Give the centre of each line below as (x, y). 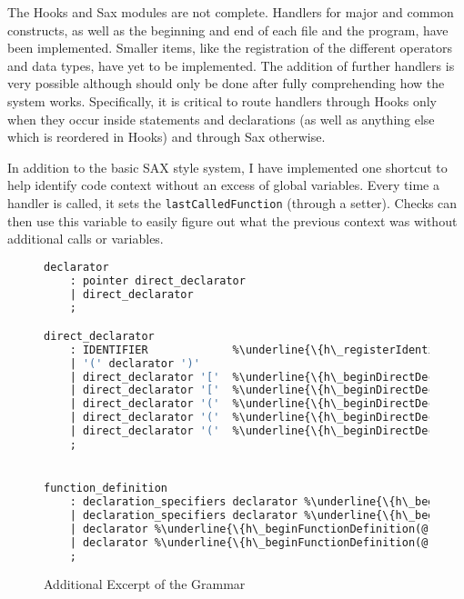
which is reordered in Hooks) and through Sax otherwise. (166, 137)
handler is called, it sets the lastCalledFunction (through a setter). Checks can (232, 202)
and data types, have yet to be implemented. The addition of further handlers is (231, 65)
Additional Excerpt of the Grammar (145, 584)
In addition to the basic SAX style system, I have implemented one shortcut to (227, 167)
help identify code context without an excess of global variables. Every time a (223, 185)
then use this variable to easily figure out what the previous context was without (232, 220)
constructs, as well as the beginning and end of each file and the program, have (228, 30)
